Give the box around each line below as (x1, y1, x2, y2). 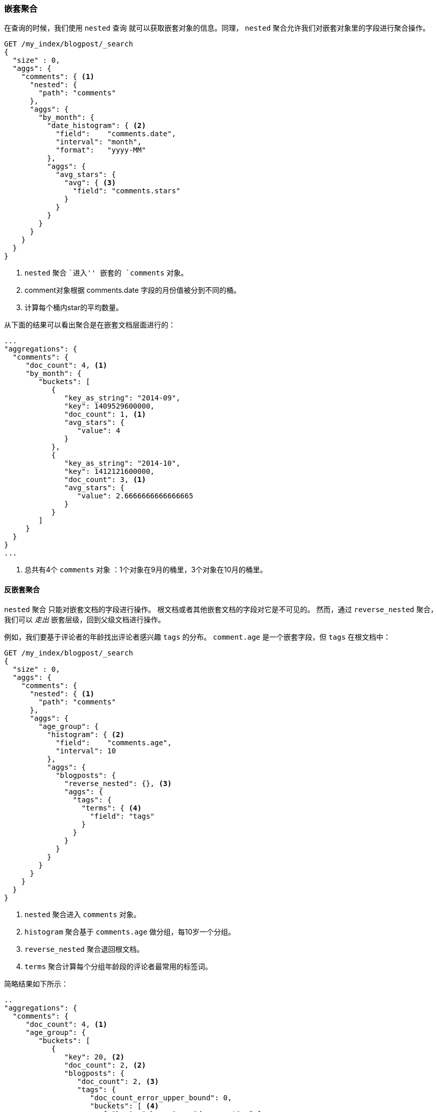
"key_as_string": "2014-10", (64, 459, 181, 468)
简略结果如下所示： (4, 979, 68, 988)
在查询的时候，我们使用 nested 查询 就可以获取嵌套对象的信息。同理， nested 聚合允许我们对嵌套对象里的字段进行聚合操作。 (4, 23, 430, 33)
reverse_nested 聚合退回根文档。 (24, 944, 144, 953)
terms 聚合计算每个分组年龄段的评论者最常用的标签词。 (24, 962, 213, 971)
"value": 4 (77, 426, 120, 435)
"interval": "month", (56, 138, 142, 146)
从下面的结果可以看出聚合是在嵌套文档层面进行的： (4, 320, 175, 330)
